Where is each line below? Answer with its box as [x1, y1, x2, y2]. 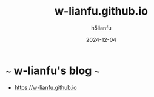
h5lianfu [91, 24, 112, 32]
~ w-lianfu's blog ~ [5, 64, 100, 77]
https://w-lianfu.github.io [14, 84, 77, 91]
